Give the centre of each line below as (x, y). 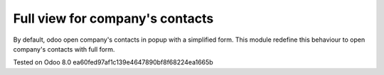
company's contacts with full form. (64, 49)
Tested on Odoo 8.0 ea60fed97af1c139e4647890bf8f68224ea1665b (113, 62)
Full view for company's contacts (113, 18)
